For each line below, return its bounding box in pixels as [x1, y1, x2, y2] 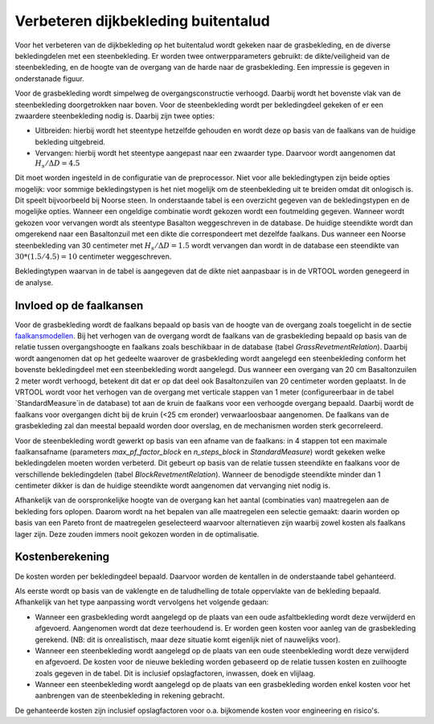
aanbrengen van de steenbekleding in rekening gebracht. [35, 691, 225, 701]
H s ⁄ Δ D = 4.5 [35, 159, 80, 170]
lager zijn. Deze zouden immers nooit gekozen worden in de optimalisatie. [14, 529, 260, 538]
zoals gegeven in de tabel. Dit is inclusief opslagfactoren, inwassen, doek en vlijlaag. [35, 668, 316, 678]
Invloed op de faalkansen [14, 298, 144, 313]
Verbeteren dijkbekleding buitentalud [14, 12, 271, 30]
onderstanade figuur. [14, 73, 84, 84]
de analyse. [14, 277, 54, 287]
